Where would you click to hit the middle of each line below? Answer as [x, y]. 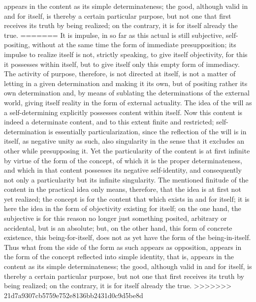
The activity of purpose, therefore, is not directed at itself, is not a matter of [120, 74]
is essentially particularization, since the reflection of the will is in [147, 131]
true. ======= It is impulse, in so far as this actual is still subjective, [114, 35]
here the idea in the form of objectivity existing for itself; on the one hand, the [123, 208]
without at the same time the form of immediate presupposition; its [134, 45]
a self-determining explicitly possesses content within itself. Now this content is [123, 112]
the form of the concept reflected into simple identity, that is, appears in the [119, 257]
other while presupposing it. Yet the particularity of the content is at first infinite [127, 150]
